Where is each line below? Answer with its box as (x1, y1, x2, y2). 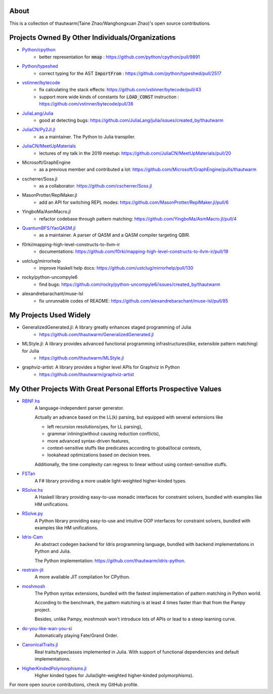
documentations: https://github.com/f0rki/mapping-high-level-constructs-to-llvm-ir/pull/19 (39, 248, 229, 254)
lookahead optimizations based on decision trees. (47, 452, 151, 458)
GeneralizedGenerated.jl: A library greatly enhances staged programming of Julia (22, 324, 192, 331)
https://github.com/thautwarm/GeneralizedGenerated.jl (39, 331, 154, 337)
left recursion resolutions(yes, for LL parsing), (47, 423, 143, 429)
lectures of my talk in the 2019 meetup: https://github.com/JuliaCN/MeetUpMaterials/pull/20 (39, 150, 232, 156)
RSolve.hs (22, 487, 43, 493)
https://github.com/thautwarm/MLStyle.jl (39, 355, 124, 361)
